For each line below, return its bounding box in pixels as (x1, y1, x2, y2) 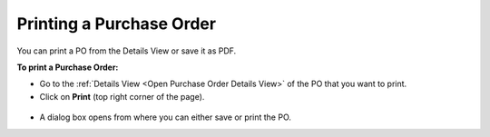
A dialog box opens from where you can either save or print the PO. (39, 112, 292, 122)
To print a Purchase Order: (16, 62, 119, 73)
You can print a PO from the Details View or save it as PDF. (16, 45, 237, 56)
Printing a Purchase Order (16, 14, 217, 34)
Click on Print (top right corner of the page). (39, 91, 205, 102)
